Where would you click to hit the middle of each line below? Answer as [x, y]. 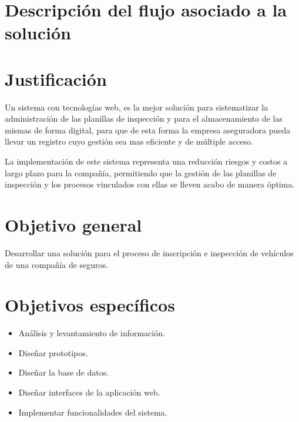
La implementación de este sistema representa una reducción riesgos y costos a [146, 161]
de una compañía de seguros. [56, 264]
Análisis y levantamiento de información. [92, 333]
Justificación [56, 78]
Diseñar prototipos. [53, 352]
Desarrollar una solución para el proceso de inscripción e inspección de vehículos [149, 252]
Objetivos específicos [90, 305]
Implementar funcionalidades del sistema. [93, 412]
